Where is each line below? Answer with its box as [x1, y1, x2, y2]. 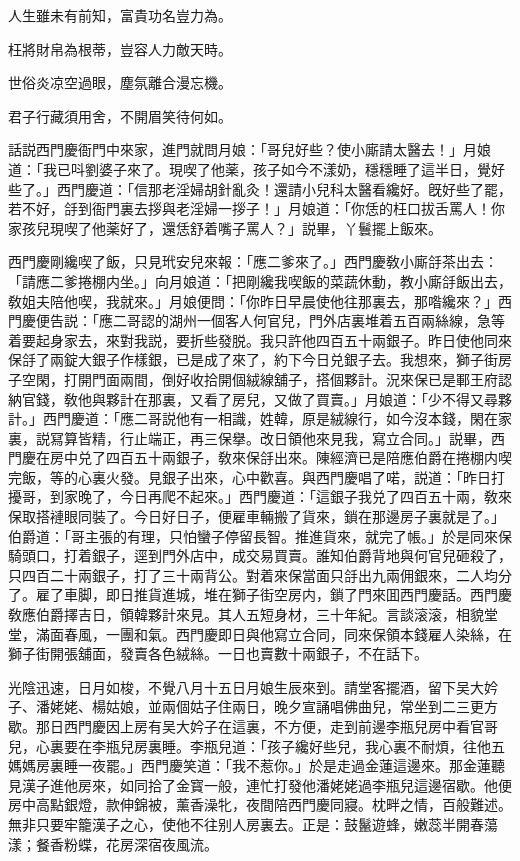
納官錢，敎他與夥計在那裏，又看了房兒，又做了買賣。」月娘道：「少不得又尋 [8, 388, 498, 409]
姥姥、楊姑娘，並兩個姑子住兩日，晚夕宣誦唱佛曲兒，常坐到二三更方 [49, 696, 498, 717]
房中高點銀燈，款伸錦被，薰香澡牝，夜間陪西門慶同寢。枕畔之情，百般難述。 [8, 794, 512, 815]
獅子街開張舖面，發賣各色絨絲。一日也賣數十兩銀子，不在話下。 [8, 643, 428, 664]
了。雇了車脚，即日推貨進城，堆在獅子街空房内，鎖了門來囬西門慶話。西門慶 [8, 584, 512, 605]
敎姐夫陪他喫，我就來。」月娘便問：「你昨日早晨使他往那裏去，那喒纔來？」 [8, 290, 498, 311]
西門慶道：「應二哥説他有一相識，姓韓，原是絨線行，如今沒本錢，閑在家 [42, 408, 512, 429]
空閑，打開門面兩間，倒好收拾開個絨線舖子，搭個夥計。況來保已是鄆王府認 [21, 368, 512, 389]
